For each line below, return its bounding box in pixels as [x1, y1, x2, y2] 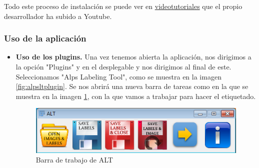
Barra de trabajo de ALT [35, 154, 113, 165]
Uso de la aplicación [4, 32, 86, 44]
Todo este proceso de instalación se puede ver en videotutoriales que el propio [4, 1, 242, 11]
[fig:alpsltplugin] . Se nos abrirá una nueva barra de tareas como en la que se [15, 81, 248, 91]
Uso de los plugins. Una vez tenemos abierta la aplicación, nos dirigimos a [15, 51, 251, 62]
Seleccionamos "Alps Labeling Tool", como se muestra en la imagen [15, 71, 221, 81]
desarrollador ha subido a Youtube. [4, 10, 112, 21]
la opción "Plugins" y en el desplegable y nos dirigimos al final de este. [15, 61, 231, 71]
